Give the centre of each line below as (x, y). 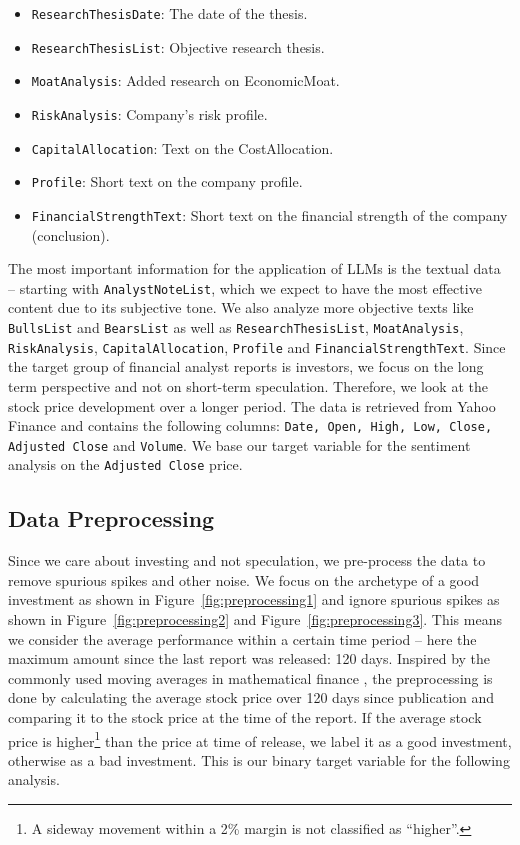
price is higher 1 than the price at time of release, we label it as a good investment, (260, 739)
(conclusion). (70, 234)
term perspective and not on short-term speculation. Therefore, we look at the (248, 385)
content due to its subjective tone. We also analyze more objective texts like (241, 307)
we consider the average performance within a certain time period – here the (242, 638)
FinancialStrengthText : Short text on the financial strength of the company (269, 214)
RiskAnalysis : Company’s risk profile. (149, 113)
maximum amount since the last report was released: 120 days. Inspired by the (249, 658)
